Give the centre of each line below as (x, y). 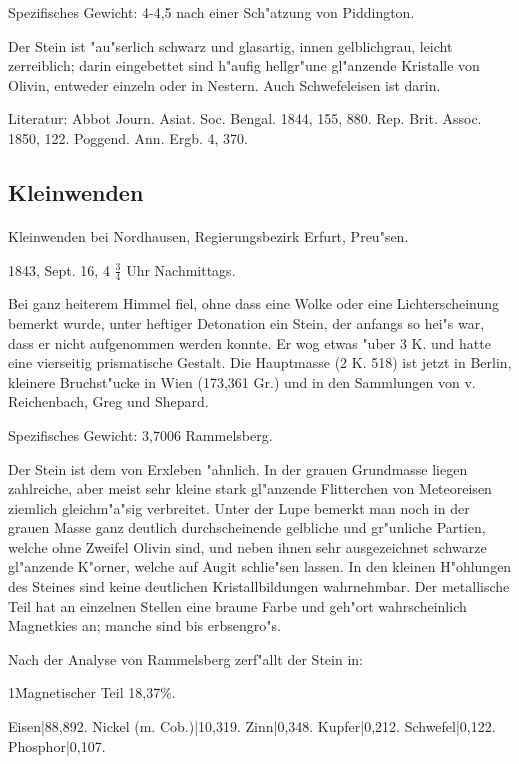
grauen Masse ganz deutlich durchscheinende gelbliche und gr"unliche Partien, (247, 527)
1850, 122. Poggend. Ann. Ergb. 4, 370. (128, 137)
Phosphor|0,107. (57, 745)
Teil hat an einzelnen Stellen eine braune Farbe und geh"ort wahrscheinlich (237, 605)
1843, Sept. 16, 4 (59, 269)
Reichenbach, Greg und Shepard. (108, 401)
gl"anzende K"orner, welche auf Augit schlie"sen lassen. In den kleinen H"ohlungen (260, 566)
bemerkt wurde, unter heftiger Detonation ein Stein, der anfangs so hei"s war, (246, 322)
